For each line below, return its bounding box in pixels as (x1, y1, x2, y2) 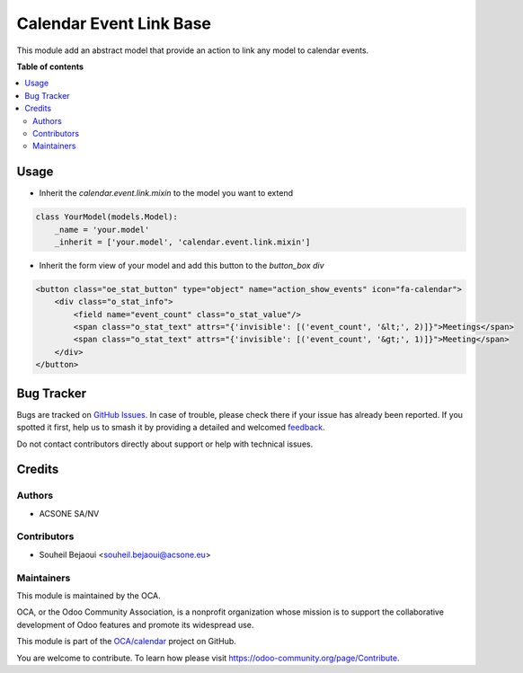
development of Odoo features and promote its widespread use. (16, 619, 254, 630)
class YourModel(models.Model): (35, 212, 179, 222)
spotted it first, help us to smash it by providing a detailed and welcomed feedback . (16, 422, 325, 433)
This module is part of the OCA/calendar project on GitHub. (16, 636, 237, 647)
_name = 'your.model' (54, 225, 150, 235)
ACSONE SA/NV (39, 508, 100, 518)
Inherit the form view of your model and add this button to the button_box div (39, 260, 324, 270)
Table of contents (16, 61, 84, 72)
